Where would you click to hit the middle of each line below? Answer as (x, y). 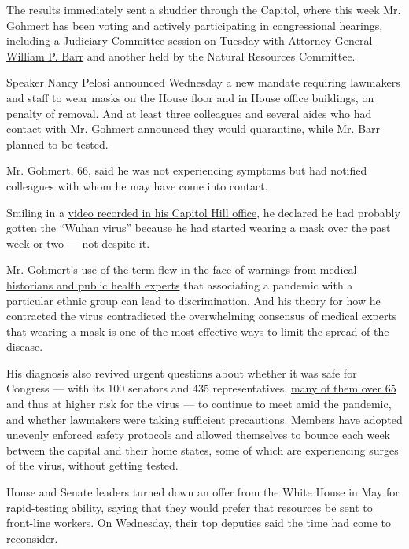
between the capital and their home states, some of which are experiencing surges (203, 450)
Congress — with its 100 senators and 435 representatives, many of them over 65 (201, 388)
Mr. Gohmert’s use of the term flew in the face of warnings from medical (182, 269)
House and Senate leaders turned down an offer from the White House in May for (203, 492)
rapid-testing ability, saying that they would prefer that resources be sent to (190, 507)
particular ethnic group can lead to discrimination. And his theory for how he (193, 300)
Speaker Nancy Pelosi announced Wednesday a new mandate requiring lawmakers (203, 82)
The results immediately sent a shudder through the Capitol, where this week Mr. (204, 9)
